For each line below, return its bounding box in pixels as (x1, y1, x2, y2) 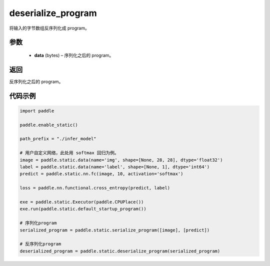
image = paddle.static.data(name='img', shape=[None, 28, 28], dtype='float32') (19, 157, 223, 163)
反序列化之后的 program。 (9, 78, 63, 85)
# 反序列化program (19, 241, 61, 247)
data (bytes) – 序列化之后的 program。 (34, 52, 114, 58)
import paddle (19, 108, 54, 114)
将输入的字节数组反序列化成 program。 (9, 25, 89, 31)
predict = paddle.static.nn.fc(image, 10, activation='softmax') (19, 171, 183, 177)
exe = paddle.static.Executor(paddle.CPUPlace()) (19, 199, 144, 205)
